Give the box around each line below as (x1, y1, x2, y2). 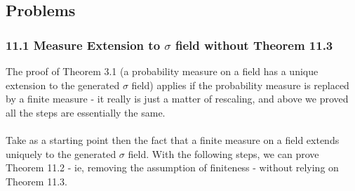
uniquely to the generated (6, 146, 116, 161)
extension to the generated (6, 77, 120, 92)
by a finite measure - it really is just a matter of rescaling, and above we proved (6, 91, 349, 106)
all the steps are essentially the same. (6, 105, 166, 119)
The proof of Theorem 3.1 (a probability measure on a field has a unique (6, 64, 319, 78)
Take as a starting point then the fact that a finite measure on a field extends (6, 132, 340, 147)
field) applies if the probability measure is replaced (131, 77, 349, 92)
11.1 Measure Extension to (6, 36, 161, 53)
